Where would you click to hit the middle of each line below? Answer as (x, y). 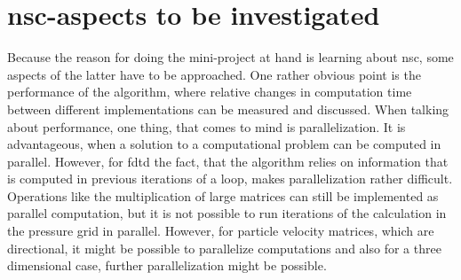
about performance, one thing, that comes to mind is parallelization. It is (207, 126)
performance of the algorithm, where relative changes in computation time (210, 92)
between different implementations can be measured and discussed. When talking (228, 109)
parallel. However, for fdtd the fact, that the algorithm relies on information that (228, 161)
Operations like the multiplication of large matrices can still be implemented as (223, 195)
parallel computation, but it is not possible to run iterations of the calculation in (227, 213)
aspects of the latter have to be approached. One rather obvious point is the (214, 74)
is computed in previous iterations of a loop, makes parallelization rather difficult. (230, 179)
